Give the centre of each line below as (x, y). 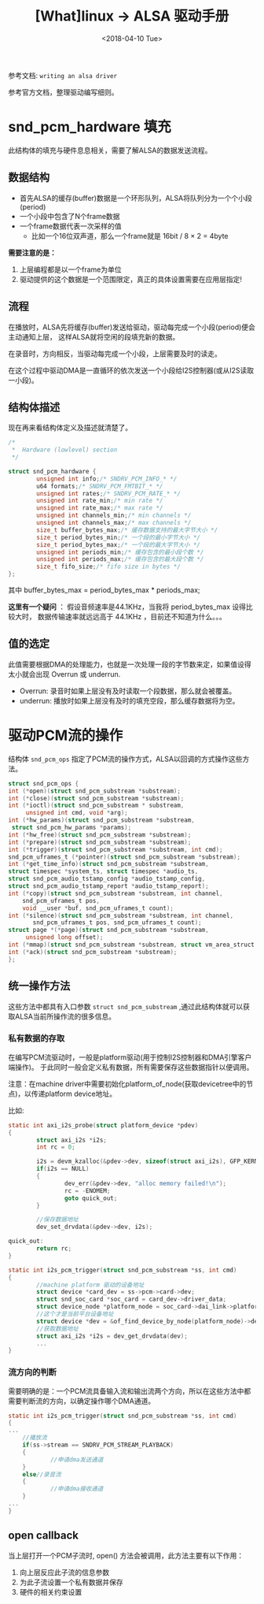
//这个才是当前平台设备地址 (75, 1314)
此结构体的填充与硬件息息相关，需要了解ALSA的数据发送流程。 (110, 150)
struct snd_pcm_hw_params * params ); (71, 828)
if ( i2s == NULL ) (63, 1169)
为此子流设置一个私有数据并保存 (71, 1582)
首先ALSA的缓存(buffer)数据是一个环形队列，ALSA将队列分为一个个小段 (136, 198)
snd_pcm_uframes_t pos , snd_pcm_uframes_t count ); (117, 923)
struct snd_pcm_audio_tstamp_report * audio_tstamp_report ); (109, 886)
